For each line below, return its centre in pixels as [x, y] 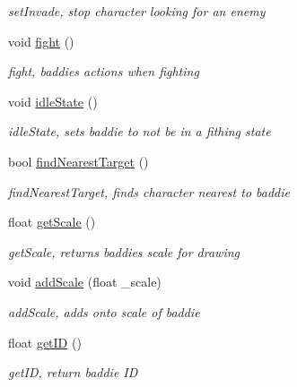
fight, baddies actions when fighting [104, 71]
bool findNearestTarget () [79, 161]
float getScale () [52, 222]
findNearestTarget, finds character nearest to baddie [149, 191]
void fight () [41, 41]
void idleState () [53, 101]
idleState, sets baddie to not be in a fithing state [140, 131]
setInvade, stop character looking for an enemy [137, 11]
